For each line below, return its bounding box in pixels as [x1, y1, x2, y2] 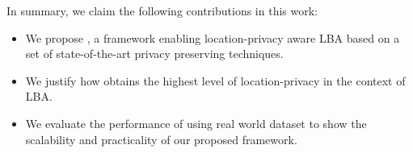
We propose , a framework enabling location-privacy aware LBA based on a [25, 29, 400, 46]
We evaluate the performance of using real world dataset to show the [25, 114, 367, 131]
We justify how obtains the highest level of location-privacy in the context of [25, 72, 406, 89]
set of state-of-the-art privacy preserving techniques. [25, 45, 284, 62]
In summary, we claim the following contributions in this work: [6, 2, 318, 19]
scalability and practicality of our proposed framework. [25, 130, 297, 147]
